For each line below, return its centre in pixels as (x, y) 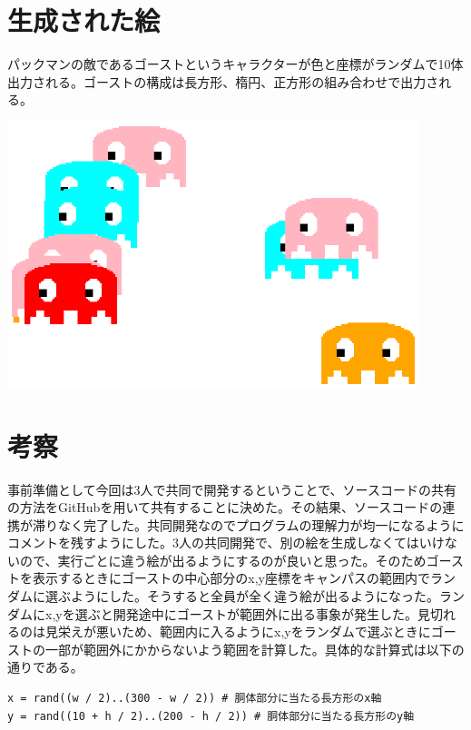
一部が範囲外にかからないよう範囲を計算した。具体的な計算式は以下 (248, 649)
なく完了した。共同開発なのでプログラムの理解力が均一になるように (261, 524)
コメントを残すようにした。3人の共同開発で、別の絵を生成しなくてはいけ (226, 543)
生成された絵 (84, 20)
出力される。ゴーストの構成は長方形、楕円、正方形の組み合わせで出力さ (223, 81)
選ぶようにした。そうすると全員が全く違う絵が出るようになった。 (242, 596)
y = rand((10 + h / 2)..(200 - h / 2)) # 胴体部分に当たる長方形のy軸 (211, 716)
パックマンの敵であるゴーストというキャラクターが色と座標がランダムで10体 (235, 64)
